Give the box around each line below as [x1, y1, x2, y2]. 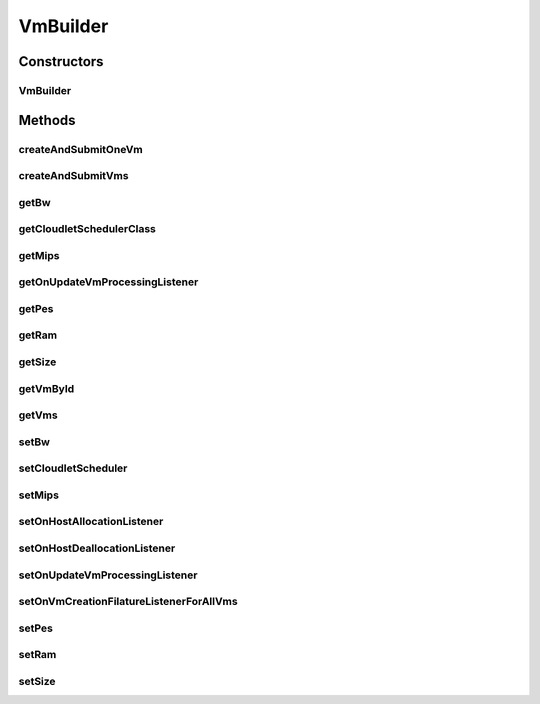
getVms [18, 408, 59, 422]
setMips [18, 488, 60, 502]
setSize [18, 674, 56, 688]
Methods [18, 111, 76, 129]
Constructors [18, 53, 104, 70]
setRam [18, 648, 57, 662]
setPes [18, 621, 54, 635]
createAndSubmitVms [18, 169, 129, 183]
